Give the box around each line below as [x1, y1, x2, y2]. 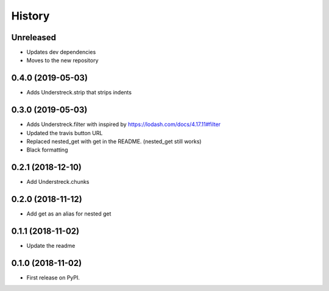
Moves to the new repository [26, 57, 99, 64]
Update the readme [26, 242, 76, 250]
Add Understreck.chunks [26, 178, 90, 186]
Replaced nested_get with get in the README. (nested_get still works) [26, 138, 202, 145]
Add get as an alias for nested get [26, 210, 111, 217]
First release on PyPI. [26, 274, 80, 281]
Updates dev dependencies [26, 49, 96, 56]
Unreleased [11, 32, 57, 43]
